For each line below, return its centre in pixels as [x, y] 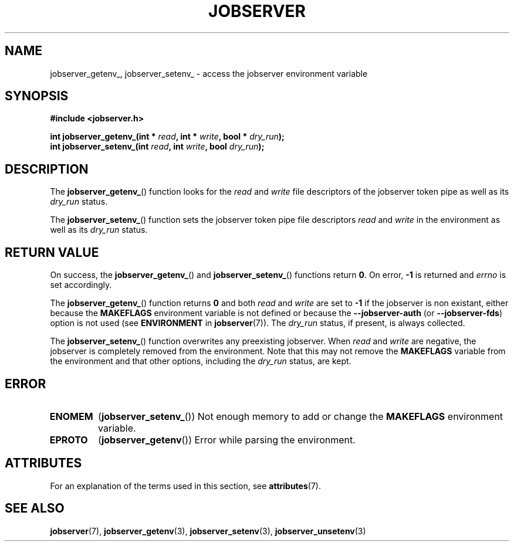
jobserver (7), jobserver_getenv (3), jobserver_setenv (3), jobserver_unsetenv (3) [208, 531]
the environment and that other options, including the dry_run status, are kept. [201, 361]
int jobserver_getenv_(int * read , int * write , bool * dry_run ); [167, 137]
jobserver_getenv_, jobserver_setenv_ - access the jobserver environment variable [209, 73]
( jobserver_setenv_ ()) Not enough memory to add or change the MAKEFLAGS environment [301, 416]
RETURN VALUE [52, 252]
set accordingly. [81, 285]
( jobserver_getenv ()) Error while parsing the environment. [227, 440]
